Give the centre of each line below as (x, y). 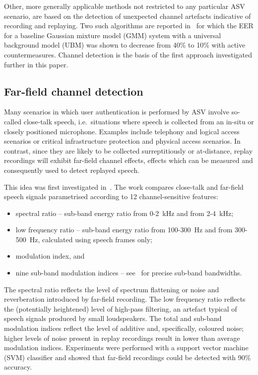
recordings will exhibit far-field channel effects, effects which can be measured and (129, 160)
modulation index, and (50, 256)
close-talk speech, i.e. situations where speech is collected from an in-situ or (139, 121)
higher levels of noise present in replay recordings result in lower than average (122, 338)
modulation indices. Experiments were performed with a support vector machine (126, 348)
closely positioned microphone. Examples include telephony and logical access (122, 131)
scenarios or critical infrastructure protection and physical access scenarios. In (122, 141)
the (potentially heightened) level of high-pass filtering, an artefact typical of (121, 308)
